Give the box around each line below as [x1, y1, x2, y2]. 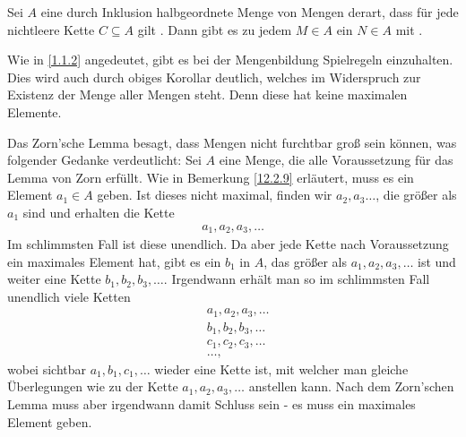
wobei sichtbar [7, 359, 87, 378]
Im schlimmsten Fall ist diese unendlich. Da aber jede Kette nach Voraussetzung [7, 235, 449, 253]
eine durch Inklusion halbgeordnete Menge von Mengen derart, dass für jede [40, 3, 459, 21]
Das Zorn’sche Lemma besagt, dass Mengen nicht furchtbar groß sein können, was [7, 133, 457, 151]
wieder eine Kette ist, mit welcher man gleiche [154, 359, 409, 378]
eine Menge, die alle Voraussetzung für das [219, 150, 453, 169]
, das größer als [263, 252, 347, 270]
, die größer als [375, 185, 457, 204]
